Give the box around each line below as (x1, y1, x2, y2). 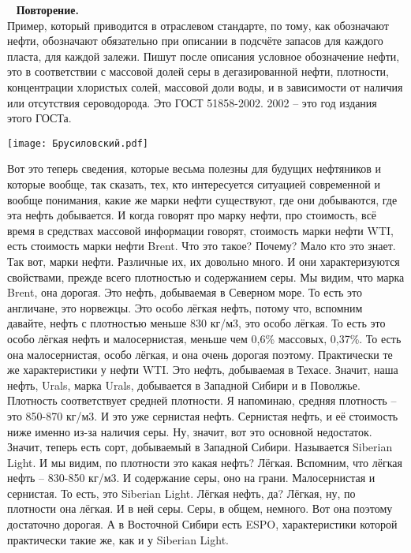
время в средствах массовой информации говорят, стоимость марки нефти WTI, (7, 222, 394, 238)
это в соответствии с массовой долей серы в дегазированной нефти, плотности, (7, 63, 390, 80)
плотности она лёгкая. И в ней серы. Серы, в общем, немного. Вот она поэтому (7, 500, 393, 517)
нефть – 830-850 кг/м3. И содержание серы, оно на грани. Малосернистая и (7, 469, 376, 486)
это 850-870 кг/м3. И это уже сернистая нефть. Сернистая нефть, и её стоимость (7, 407, 398, 424)
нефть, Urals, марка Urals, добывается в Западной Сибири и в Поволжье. (7, 376, 361, 393)
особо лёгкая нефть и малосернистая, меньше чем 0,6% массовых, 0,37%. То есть (7, 330, 402, 346)
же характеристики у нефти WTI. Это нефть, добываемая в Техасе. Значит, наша (7, 361, 398, 378)
